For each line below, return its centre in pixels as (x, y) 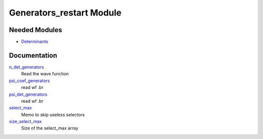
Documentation (33, 55)
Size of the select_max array (50, 128)
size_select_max (26, 122)
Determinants (35, 42)
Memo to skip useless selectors (53, 115)
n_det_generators (27, 67)
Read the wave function (45, 74)
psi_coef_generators (29, 81)
